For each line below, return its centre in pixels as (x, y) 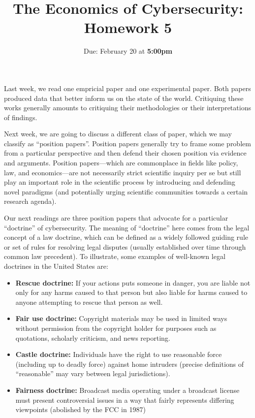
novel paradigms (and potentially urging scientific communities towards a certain (126, 191)
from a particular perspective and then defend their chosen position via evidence (125, 153)
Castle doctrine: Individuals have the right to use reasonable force (119, 354)
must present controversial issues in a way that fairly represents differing (125, 400)
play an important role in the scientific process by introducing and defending (120, 182)
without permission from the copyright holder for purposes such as (116, 328)
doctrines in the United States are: (56, 266)
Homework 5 (128, 27)
